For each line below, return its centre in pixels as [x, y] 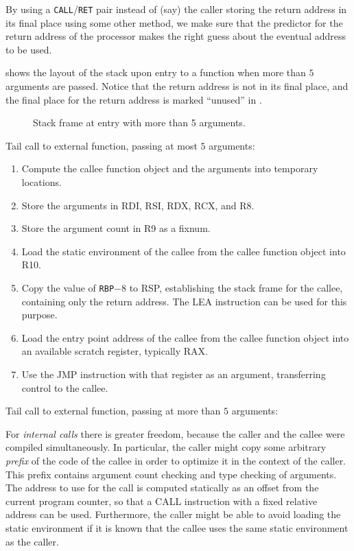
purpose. [39, 315]
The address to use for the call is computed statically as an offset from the [162, 488]
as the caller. [32, 541]
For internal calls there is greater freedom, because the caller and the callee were [175, 433]
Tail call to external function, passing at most [102, 145]
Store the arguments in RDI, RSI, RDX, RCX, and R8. [138, 205]
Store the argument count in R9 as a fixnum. [116, 228]
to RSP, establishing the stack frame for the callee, [236, 287]
